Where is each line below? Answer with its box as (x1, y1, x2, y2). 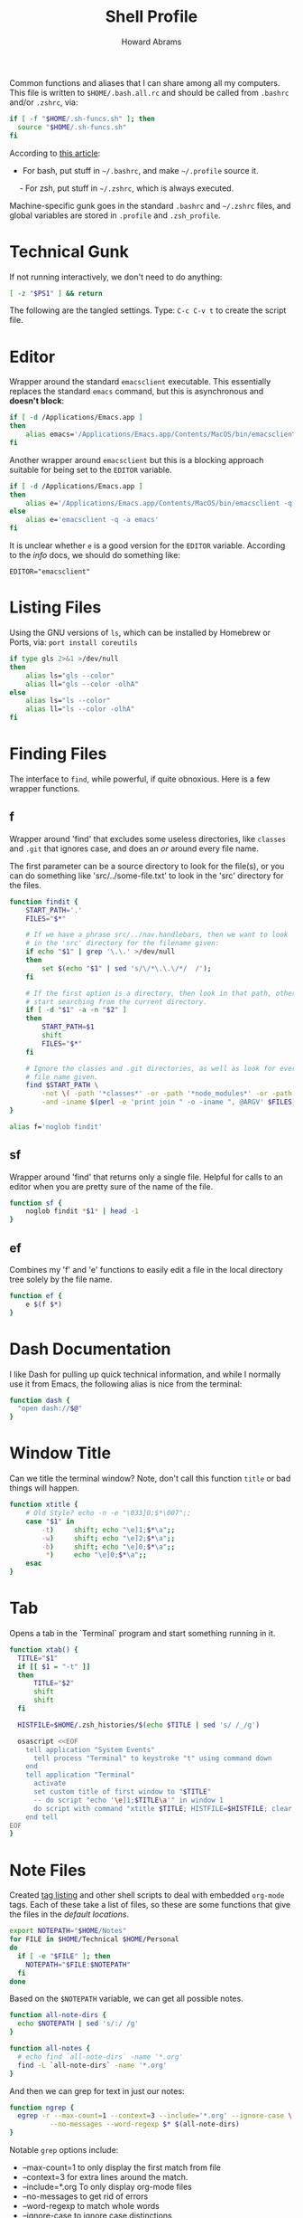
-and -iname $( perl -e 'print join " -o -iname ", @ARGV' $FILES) (41, 1097, 297, 1107)
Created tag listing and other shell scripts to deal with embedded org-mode (9, 1890, 285, 1900)
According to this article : (9, 147, 101, 158)
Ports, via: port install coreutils (9, 637, 138, 648)
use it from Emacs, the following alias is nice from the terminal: (9, 1378, 243, 1389)
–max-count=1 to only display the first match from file (22, 2162, 222, 2173)
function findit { (9, 897, 78, 906)
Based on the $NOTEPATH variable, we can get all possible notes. (9, 1993, 243, 2005)
